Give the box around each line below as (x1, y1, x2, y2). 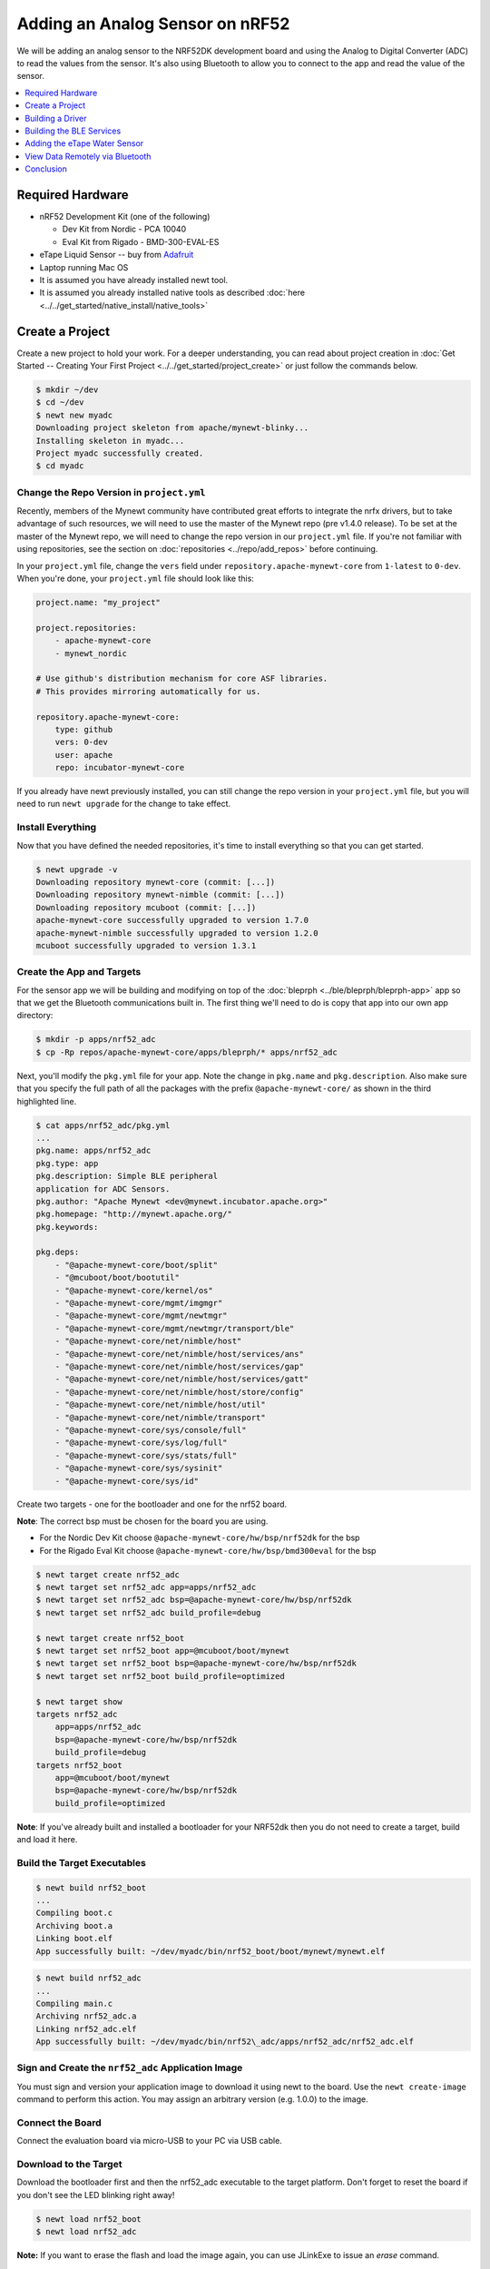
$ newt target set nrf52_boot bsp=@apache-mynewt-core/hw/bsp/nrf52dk (35, 1658, 358, 1669)
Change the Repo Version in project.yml (16, 486, 206, 498)
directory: (16, 1010, 54, 1021)
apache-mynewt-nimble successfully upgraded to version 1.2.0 (35, 928, 318, 938)
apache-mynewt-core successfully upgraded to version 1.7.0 (35, 915, 309, 926)
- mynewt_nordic (54, 648, 127, 658)
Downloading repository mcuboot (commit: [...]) (35, 902, 257, 912)
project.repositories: (35, 623, 137, 633)
